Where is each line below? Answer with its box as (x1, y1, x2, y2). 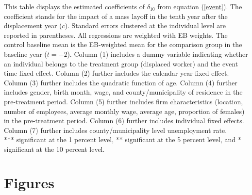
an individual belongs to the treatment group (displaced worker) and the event (4, 58, 238, 68)
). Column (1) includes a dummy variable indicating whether (67, 49, 248, 59)
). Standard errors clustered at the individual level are (65, 20, 226, 31)
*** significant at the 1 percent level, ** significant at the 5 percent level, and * (4, 134, 241, 145)
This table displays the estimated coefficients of (4, 1, 145, 11)
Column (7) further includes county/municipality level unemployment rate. (4, 125, 227, 135)
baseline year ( (4, 49, 47, 59)
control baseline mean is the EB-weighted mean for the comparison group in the (4, 39, 242, 49)
